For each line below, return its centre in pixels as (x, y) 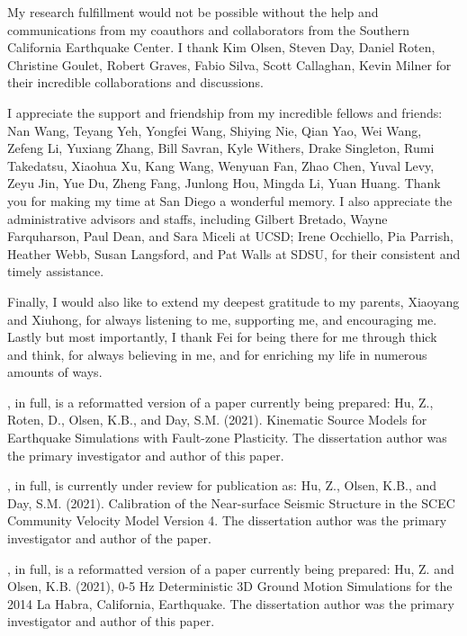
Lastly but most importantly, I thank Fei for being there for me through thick (222, 337)
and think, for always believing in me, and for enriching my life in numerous (217, 354)
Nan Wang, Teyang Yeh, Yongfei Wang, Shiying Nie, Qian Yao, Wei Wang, (215, 130)
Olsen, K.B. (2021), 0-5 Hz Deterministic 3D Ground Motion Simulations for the (230, 586)
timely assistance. (56, 271)
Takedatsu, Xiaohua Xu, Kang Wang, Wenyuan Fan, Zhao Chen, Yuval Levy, (221, 165)
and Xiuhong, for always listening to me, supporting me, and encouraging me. (222, 319)
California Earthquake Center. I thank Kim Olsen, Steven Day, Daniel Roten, (221, 47)
